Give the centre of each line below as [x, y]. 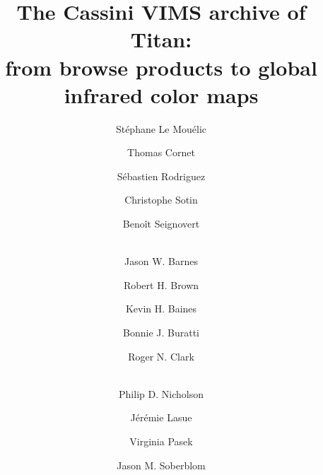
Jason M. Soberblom [161, 465]
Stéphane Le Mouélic [161, 128]
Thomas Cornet [161, 152]
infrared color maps [161, 94]
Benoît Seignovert [161, 224]
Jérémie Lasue [161, 417]
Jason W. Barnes [161, 261]
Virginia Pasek [161, 441]
